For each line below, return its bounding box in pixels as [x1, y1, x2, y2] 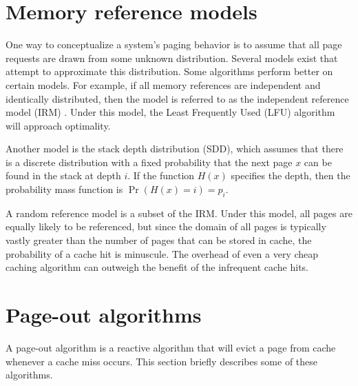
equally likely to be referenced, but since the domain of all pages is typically [6, 219, 326, 234]
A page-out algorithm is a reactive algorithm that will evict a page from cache [6, 340, 336, 354]
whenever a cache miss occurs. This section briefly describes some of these [6, 354, 318, 368]
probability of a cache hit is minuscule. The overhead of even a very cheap [6, 246, 319, 261]
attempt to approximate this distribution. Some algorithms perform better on [6, 64, 333, 79]
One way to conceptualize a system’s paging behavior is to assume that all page [6, 37, 342, 52]
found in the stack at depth [6, 168, 121, 183]
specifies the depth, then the [231, 168, 350, 183]
